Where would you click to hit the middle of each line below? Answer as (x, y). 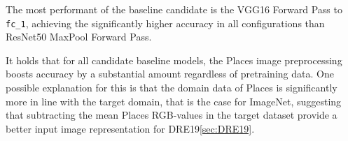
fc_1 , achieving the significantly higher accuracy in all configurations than (165, 23)
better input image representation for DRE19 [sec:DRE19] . (130, 128)
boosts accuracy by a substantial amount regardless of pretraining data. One (170, 74)
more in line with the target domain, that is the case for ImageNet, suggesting (174, 101)
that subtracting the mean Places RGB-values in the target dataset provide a (172, 115)
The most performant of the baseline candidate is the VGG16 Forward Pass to (174, 9)
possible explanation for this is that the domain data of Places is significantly (172, 88)
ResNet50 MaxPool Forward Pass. (79, 37)
